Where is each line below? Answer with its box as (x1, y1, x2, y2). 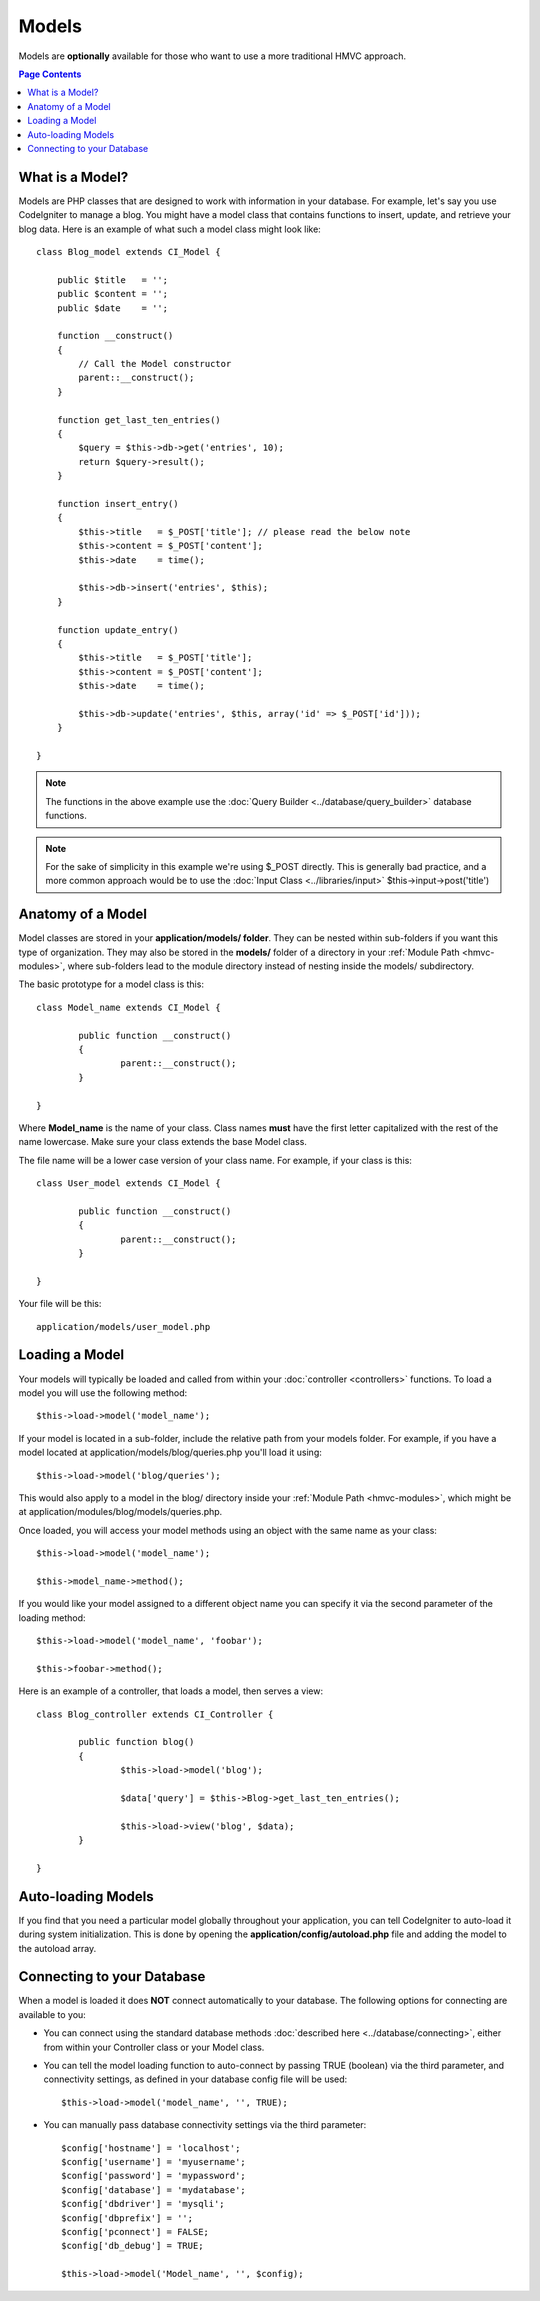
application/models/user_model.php (36, 1321, 211, 1332)
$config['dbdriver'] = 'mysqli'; (61, 2198, 225, 2210)
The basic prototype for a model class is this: (18, 978, 205, 990)
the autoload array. (18, 1942, 97, 1954)
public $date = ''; (56, 302, 169, 314)
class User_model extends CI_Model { (36, 1178, 222, 1189)
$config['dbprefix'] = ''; (61, 2212, 194, 2224)
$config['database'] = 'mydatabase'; (61, 2184, 247, 2195)
